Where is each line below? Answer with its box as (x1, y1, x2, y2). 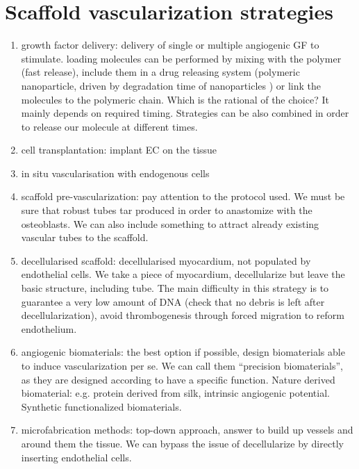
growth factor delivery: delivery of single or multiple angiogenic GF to (21, 38, 319, 52)
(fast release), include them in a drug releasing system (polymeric (21, 65, 300, 79)
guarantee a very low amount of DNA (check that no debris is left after (21, 294, 325, 308)
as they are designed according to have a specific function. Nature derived (21, 372, 335, 386)
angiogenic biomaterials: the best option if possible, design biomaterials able (21, 345, 345, 359)
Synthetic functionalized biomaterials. (21, 399, 182, 413)
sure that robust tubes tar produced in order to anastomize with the (21, 203, 312, 217)
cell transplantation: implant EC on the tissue (21, 142, 217, 157)
